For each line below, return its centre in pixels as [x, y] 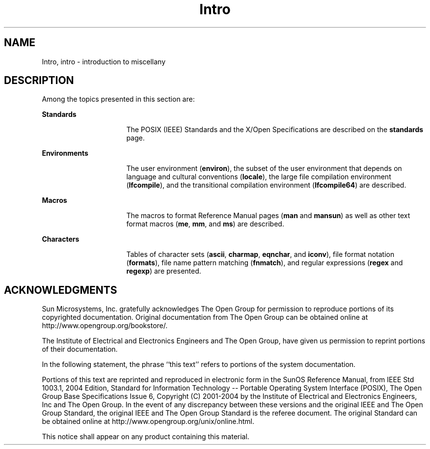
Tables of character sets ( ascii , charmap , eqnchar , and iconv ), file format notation [260, 254]
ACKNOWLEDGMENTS [61, 290]
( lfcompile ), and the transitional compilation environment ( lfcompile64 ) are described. [266, 185]
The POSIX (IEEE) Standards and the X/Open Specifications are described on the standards [275, 130]
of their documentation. [80, 349]
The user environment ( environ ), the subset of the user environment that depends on [264, 168]
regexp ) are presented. [164, 271]
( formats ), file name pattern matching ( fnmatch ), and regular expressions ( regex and [265, 263]
